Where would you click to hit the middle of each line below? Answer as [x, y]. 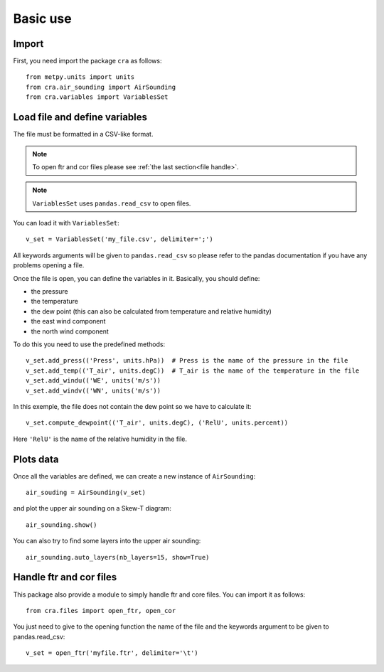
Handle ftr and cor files [65, 577]
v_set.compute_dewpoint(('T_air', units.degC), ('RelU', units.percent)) [157, 423]
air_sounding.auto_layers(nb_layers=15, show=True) [118, 557]
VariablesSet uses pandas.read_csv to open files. [112, 203]
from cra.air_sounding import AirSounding [101, 87]
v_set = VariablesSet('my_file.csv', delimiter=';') [119, 239]
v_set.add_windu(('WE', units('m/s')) [94, 381]
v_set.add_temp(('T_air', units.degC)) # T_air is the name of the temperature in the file [193, 370]
